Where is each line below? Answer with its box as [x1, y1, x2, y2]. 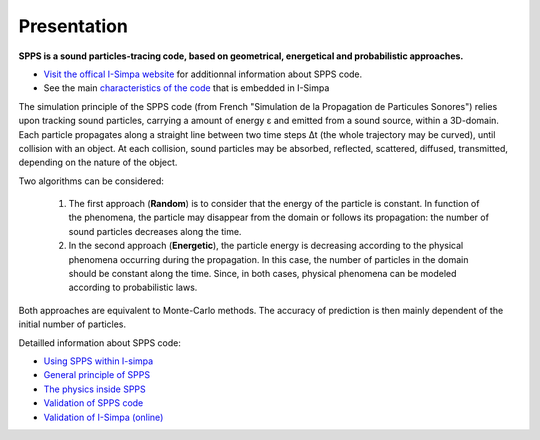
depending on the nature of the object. [18, 156, 178, 169]
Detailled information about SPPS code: [18, 336, 182, 349]
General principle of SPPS [43, 369, 150, 381]
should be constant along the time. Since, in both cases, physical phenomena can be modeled [68, 268, 457, 280]
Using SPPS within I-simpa [43, 355, 154, 367]
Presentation [18, 15, 129, 37]
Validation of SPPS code [43, 397, 144, 409]
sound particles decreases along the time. [68, 225, 242, 237]
